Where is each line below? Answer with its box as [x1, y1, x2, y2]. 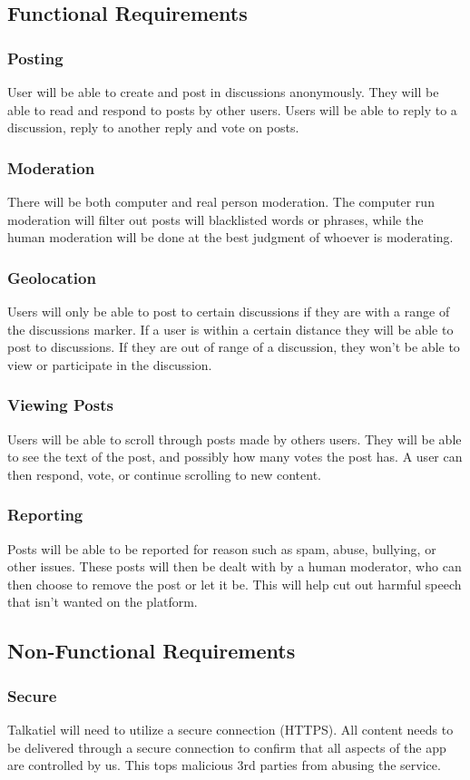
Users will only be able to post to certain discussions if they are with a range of [7, 302, 450, 320]
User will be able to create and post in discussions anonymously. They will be [7, 83, 439, 101]
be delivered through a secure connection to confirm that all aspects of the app [7, 737, 446, 756]
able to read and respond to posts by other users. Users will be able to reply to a [7, 100, 457, 119]
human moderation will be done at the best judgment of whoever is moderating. [7, 228, 454, 247]
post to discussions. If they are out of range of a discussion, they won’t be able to [7, 337, 460, 356]
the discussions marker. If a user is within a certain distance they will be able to [7, 319, 454, 338]
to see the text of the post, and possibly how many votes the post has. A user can [7, 447, 463, 466]
